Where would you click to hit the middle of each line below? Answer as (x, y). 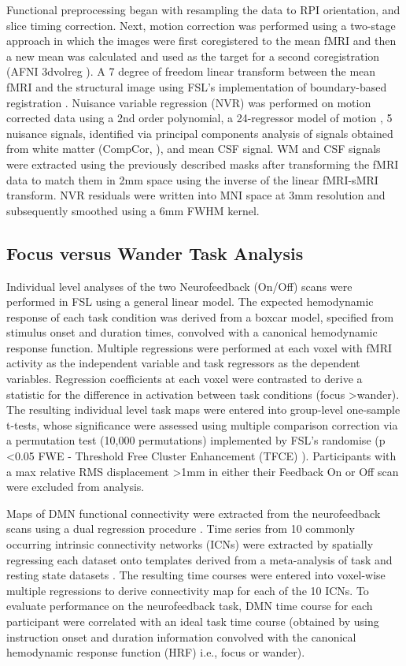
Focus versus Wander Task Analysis (155, 253)
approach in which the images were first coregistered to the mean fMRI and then (201, 41)
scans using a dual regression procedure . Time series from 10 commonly (181, 528)
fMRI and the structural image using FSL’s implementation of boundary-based (197, 86)
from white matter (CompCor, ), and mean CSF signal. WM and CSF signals (194, 149)
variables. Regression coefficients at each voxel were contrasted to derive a (185, 379)
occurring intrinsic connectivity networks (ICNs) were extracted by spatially (190, 544)
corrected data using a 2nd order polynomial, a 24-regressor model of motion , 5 (199, 118)
